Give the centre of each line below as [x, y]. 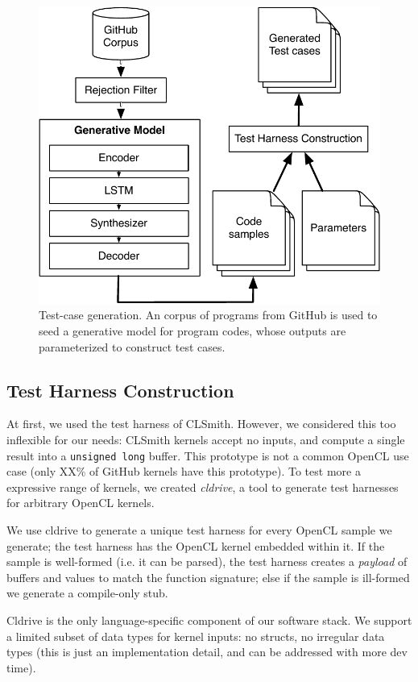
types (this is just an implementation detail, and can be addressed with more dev [207, 652]
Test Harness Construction [120, 390]
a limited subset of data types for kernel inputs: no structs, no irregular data [196, 636]
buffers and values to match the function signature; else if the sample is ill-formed [208, 577]
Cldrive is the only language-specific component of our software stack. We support [209, 620]
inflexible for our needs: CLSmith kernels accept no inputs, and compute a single [206, 439]
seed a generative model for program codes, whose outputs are [192, 331]
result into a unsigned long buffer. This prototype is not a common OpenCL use [208, 455]
